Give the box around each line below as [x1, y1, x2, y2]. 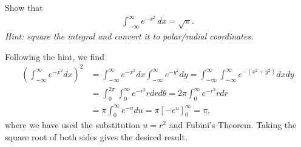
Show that [5, 1, 43, 13]
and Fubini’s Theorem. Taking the [169, 118, 297, 131]
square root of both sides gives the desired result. [5, 131, 188, 143]
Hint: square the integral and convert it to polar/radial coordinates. [5, 30, 254, 43]
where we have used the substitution [5, 118, 140, 131]
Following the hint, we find [5, 50, 104, 63]
